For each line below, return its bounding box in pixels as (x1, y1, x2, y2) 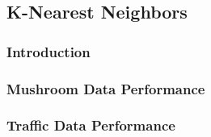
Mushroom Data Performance (6, 78, 205, 98)
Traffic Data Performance (6, 115, 175, 135)
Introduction (6, 41, 91, 61)
